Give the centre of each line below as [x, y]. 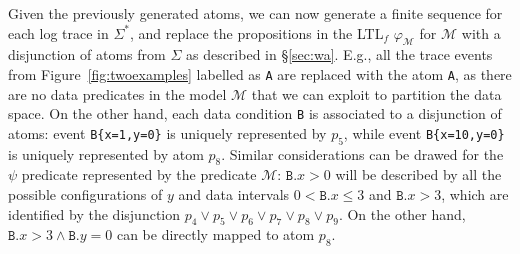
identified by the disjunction [94, 213]
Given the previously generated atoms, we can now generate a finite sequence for [255, 13]
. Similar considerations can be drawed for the [362, 153]
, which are [475, 194]
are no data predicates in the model [117, 93]
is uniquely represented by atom [106, 153]
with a [481, 32]
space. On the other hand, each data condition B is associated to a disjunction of [255, 113]
